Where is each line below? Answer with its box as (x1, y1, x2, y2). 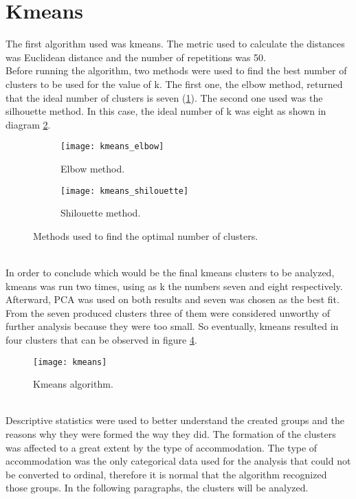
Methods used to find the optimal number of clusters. (33, 228, 258, 243)
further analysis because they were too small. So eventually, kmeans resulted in (5, 319, 339, 333)
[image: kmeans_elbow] (60, 142, 164, 152)
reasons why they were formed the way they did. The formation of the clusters (5, 426, 336, 441)
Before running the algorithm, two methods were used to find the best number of (5, 63, 347, 78)
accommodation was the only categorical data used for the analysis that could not (5, 454, 351, 468)
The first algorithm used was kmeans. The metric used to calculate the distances (5, 36, 345, 51)
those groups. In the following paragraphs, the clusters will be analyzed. (5, 480, 309, 495)
